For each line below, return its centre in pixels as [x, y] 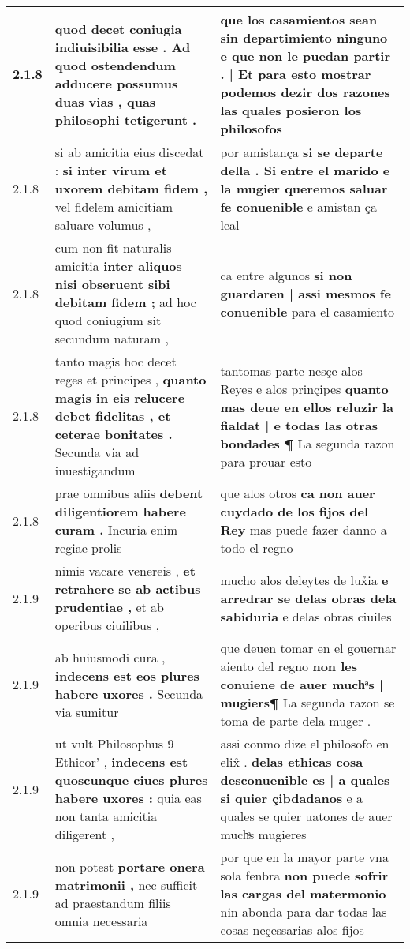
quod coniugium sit [108, 320]
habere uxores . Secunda [129, 693]
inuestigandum [95, 470]
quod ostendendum [115, 65]
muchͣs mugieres [263, 834]
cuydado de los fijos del [294, 511]
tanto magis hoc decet [116, 361]
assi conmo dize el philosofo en [305, 743]
